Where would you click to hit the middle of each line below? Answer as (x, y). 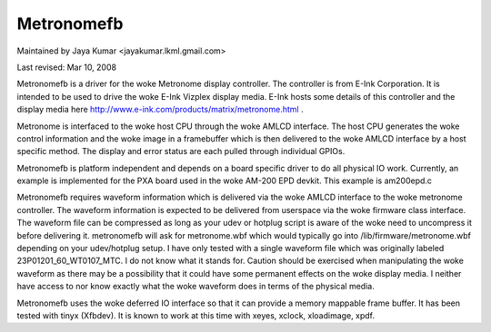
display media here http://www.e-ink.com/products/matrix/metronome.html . (160, 110)
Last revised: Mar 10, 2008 (67, 67)
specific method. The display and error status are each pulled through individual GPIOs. (181, 151)
